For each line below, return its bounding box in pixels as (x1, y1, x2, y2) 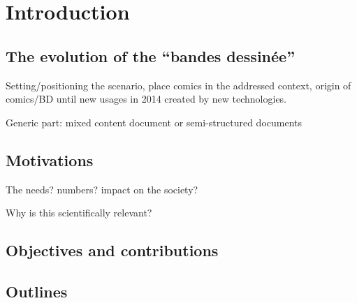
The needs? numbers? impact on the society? (6, 182, 198, 196)
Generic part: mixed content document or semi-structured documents (6, 114, 303, 129)
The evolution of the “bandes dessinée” (6, 45, 296, 66)
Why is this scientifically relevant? (6, 205, 152, 220)
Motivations (6, 149, 94, 170)
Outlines (6, 280, 68, 302)
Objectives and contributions (6, 239, 219, 261)
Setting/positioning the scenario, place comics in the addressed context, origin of (6, 77, 351, 92)
